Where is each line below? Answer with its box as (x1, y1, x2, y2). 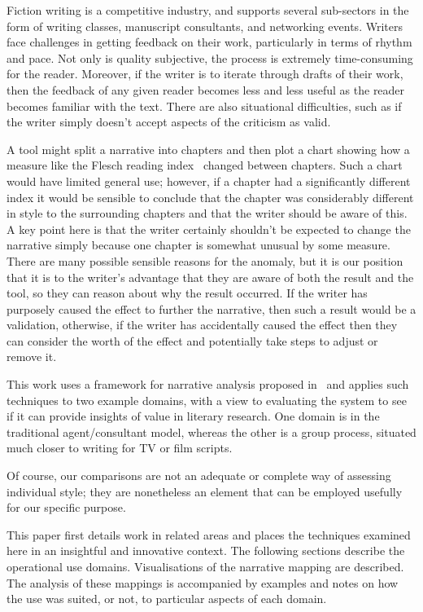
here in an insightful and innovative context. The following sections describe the (7, 542, 405, 559)
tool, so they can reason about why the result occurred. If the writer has (7, 284, 368, 302)
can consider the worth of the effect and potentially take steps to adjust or (7, 332, 378, 349)
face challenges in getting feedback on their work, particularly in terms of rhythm (7, 33, 412, 51)
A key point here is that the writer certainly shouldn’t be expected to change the (7, 220, 411, 237)
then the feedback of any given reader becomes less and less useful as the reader (7, 81, 405, 98)
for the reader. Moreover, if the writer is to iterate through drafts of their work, (7, 65, 403, 82)
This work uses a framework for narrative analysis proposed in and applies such (7, 376, 409, 393)
